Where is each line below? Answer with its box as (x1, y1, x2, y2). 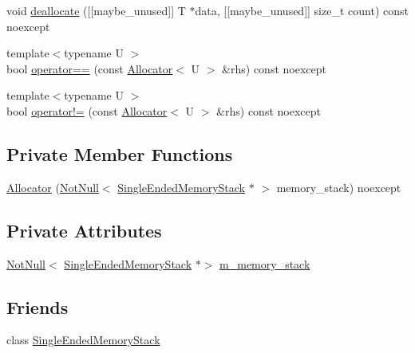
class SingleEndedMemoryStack (6, 331, 160, 348)
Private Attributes (6, 218, 162, 242)
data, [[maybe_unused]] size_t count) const (195, 2, 409, 18)
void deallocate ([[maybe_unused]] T (6, 2, 186, 18)
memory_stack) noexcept (276, 178, 401, 195)
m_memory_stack (219, 255, 310, 272)
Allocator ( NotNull (6, 178, 99, 195)
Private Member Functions (6, 141, 233, 166)
